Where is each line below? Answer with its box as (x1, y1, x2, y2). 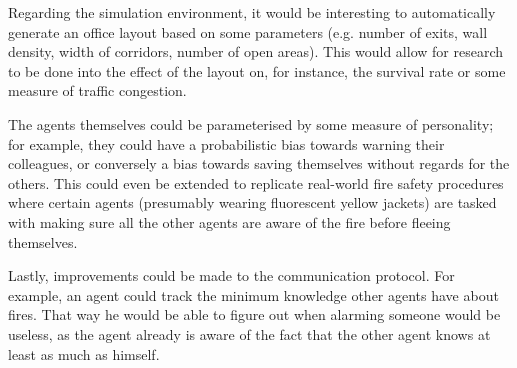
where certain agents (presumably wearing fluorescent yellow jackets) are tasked (8, 192, 497, 213)
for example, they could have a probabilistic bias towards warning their (8, 133, 445, 154)
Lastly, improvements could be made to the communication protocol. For (8, 265, 455, 286)
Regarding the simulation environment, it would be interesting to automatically (8, 2, 496, 22)
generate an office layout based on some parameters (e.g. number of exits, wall (8, 21, 488, 42)
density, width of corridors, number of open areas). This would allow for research (8, 41, 503, 62)
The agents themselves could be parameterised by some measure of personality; (8, 113, 494, 134)
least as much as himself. (8, 343, 160, 364)
